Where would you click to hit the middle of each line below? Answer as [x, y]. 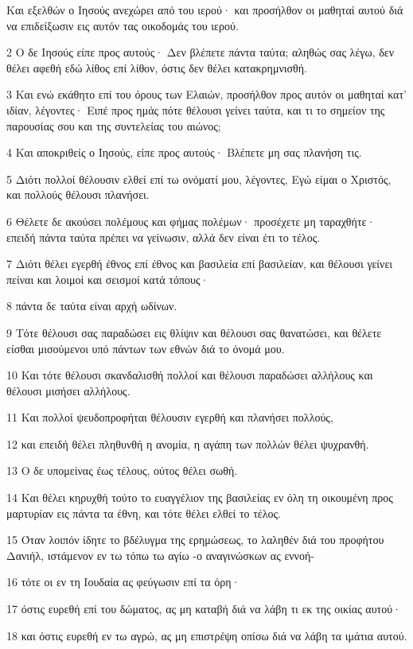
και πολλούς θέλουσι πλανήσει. [78, 194]
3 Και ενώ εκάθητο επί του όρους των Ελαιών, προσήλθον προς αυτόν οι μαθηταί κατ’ [206, 94]
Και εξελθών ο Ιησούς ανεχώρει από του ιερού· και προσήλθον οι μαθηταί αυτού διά [205, 10]
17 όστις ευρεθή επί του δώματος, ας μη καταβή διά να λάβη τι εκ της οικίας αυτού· [204, 609]
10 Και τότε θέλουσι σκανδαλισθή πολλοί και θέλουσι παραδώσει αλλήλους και [190, 375]
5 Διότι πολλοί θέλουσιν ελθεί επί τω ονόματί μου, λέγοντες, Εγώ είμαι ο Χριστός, [199, 179]
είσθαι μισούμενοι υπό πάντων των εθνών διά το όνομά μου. [146, 348]
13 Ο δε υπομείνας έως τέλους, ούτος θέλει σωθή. [122, 470]
